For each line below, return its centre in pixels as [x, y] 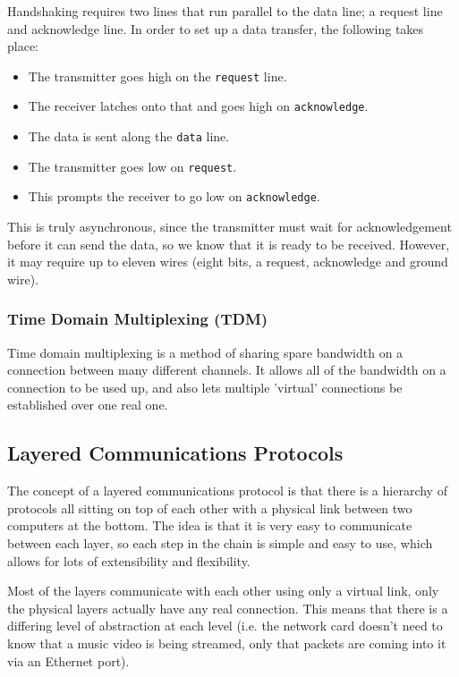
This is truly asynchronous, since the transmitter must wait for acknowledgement [229, 227]
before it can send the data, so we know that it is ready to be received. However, [229, 244]
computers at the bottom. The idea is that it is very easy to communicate [210, 525]
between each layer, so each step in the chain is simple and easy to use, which [220, 543]
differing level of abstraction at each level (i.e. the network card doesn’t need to [225, 626]
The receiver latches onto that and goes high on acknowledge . [198, 106]
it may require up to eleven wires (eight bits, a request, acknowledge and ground [228, 262]
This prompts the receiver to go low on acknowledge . [174, 196]
